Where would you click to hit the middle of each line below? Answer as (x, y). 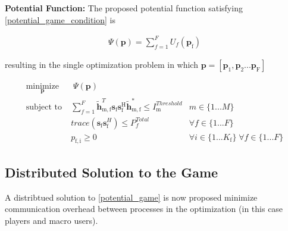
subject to (44, 107)
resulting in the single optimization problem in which (101, 64)
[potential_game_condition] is (60, 19)
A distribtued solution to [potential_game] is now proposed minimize (131, 197)
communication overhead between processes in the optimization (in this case (144, 209)
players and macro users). (51, 220)
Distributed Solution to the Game (112, 172)
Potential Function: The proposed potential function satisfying (124, 8)
